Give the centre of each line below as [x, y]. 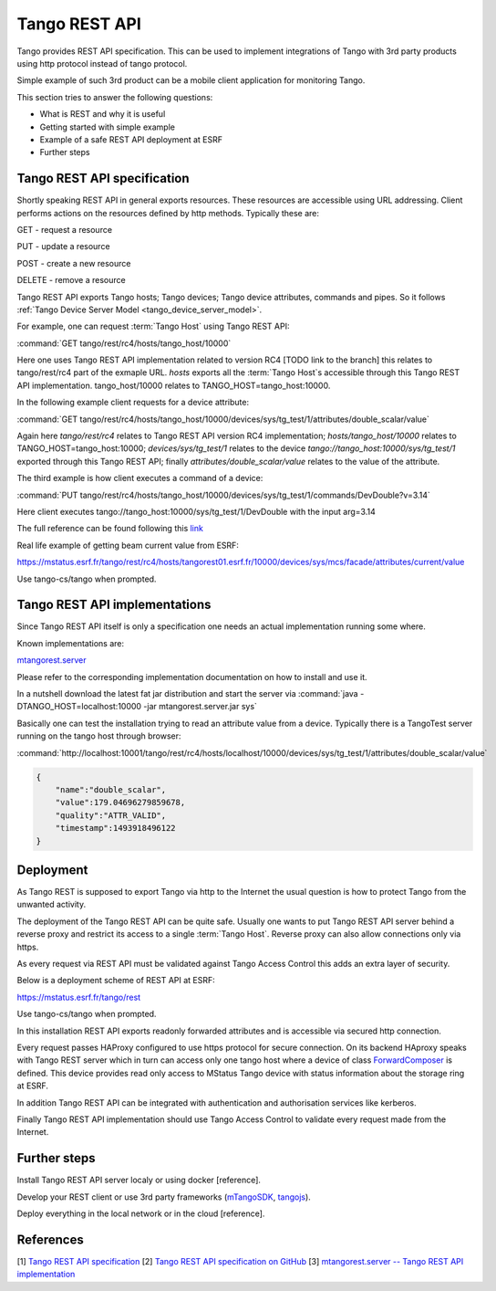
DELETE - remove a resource [72, 280]
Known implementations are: [71, 643]
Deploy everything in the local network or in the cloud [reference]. [141, 1213]
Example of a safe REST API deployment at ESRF [131, 139]
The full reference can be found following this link [110, 529]
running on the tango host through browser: [99, 736]
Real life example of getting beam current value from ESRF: [128, 545]
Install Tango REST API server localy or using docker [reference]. [139, 1180]
